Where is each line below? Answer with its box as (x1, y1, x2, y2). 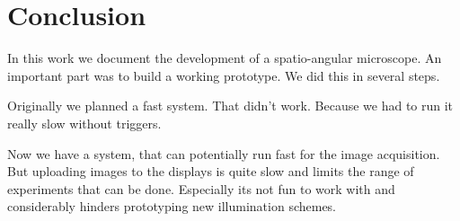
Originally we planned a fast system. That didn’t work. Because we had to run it (7, 96, 454, 115)
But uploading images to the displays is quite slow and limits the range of (7, 162, 414, 181)
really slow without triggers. (7, 113, 162, 132)
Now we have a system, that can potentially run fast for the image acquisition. (7, 144, 440, 163)
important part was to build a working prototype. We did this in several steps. (7, 66, 440, 84)
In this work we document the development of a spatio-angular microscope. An (7, 49, 442, 67)
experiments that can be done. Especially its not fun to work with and (7, 179, 395, 198)
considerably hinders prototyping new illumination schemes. (7, 197, 337, 216)
